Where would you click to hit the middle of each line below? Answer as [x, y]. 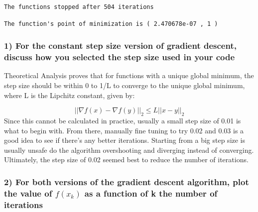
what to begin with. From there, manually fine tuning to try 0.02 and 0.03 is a [124, 130]
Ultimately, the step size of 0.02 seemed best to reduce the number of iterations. [126, 159]
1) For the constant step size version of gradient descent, [120, 46]
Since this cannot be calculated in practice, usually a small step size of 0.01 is [123, 120]
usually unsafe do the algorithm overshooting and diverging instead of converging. [129, 150]
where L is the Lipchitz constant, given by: [69, 95]
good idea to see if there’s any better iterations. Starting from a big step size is [125, 140]
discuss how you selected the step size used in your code [120, 57]
